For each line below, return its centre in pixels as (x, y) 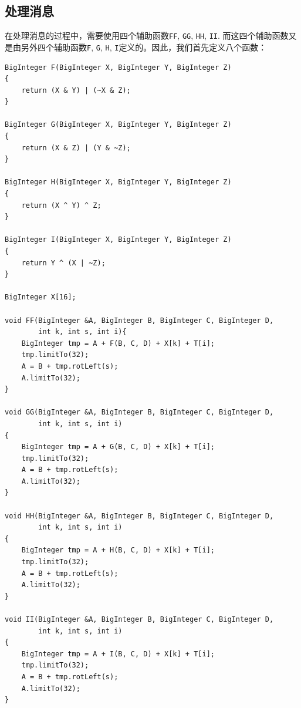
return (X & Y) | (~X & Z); (76, 90)
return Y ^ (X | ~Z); (63, 263)
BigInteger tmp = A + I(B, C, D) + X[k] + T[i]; (118, 654)
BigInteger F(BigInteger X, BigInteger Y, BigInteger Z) (118, 67)
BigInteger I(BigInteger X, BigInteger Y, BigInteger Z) (118, 240)
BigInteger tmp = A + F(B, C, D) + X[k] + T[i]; (118, 343)
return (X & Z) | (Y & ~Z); (76, 148)
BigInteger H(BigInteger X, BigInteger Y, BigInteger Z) (118, 182)
